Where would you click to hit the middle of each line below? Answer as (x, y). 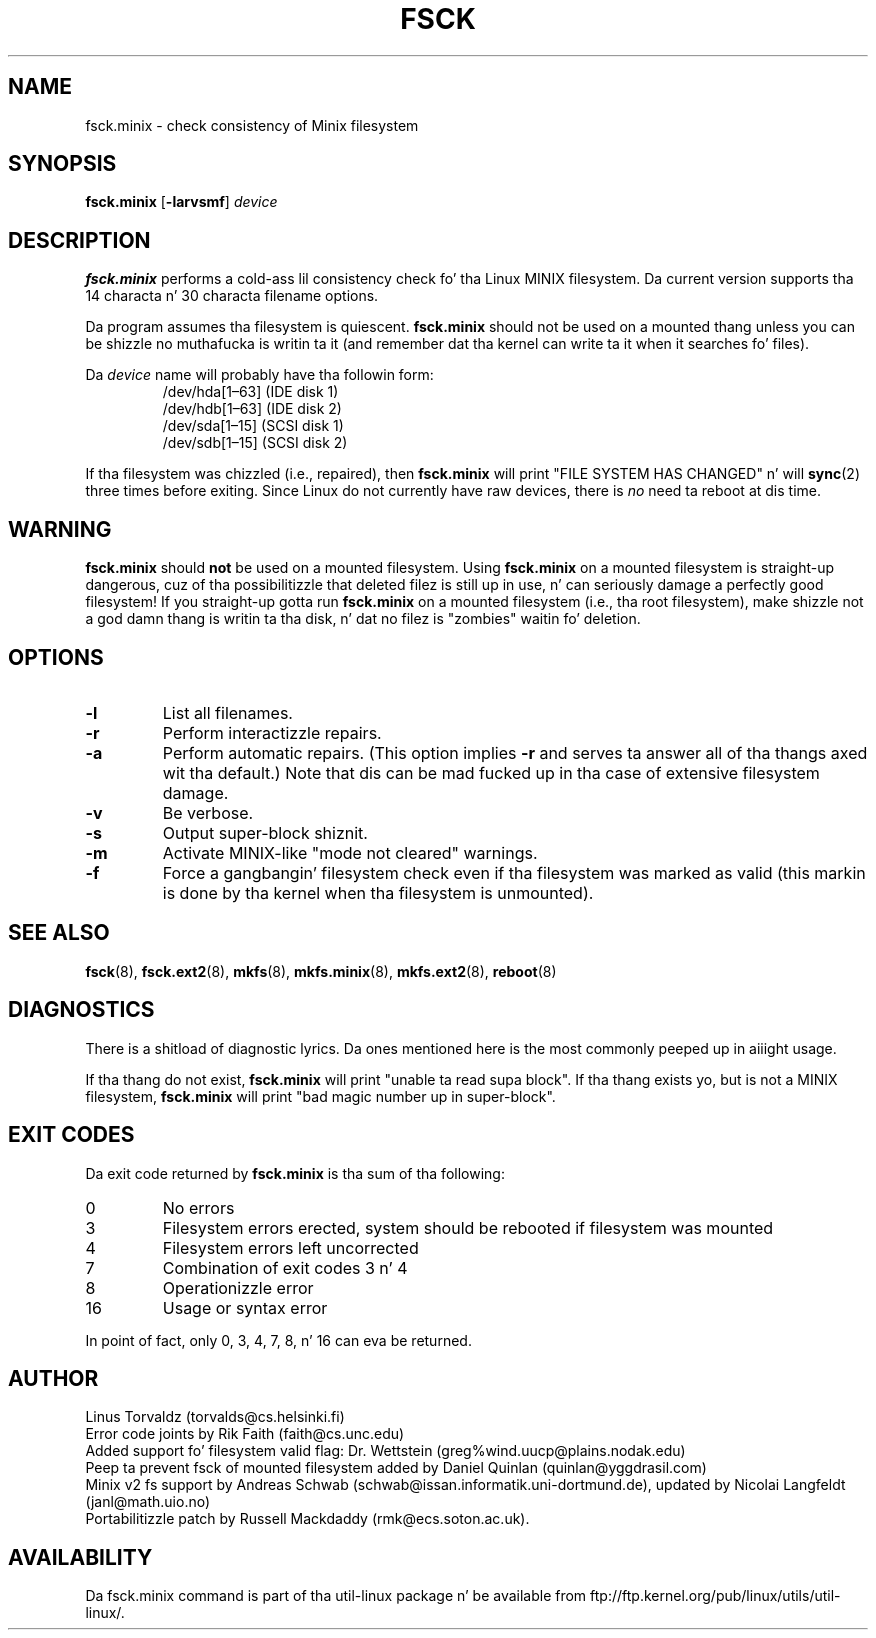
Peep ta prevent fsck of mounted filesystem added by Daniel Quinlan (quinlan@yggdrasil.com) (396, 1468)
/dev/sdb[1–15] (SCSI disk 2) (255, 443)
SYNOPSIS (62, 164)
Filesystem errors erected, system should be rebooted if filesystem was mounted (468, 1227)
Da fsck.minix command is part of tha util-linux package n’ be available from (336, 1596)
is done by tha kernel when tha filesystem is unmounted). (378, 892)
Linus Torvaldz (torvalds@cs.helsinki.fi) (215, 1417)
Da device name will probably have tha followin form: (259, 375)
